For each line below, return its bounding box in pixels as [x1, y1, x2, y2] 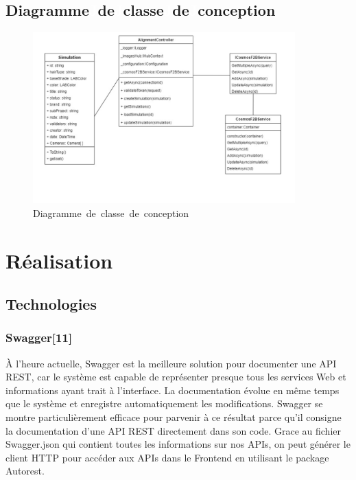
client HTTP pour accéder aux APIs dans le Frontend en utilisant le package [5, 450, 329, 464]
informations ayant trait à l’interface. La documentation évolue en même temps [5, 382, 340, 397]
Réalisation [5, 246, 113, 274]
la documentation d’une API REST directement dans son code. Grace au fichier [5, 423, 342, 437]
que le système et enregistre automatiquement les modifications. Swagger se [5, 396, 323, 411]
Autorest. [5, 464, 45, 478]
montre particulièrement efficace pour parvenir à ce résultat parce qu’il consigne [5, 410, 342, 424]
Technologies [5, 293, 97, 315]
